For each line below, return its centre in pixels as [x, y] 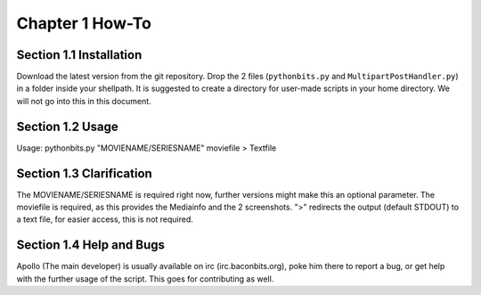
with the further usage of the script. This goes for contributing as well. [145, 279]
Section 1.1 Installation [79, 55]
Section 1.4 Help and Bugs [90, 245]
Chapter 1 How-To [84, 23]
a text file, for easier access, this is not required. [105, 219]
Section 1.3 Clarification [85, 173]
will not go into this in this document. [84, 101]
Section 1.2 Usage [68, 126]
